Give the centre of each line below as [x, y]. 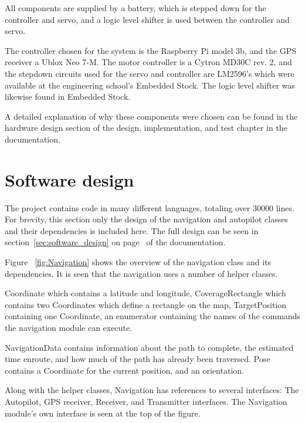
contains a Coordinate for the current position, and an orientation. [124, 370]
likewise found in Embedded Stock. [68, 97]
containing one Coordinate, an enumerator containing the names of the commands [152, 316]
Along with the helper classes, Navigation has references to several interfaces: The [152, 390]
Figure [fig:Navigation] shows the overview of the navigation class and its [138, 262]
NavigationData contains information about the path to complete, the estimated [149, 347]
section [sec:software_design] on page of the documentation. [115, 242]
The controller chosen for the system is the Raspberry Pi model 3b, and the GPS [151, 50]
